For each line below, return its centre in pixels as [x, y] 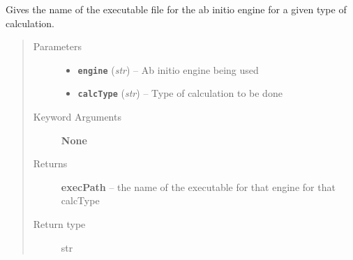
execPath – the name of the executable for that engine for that [198, 186]
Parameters [57, 46]
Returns [50, 163]
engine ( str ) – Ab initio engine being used [168, 69]
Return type [59, 224]
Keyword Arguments [77, 117]
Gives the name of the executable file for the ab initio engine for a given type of [176, 9]
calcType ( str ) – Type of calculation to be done [180, 93]
